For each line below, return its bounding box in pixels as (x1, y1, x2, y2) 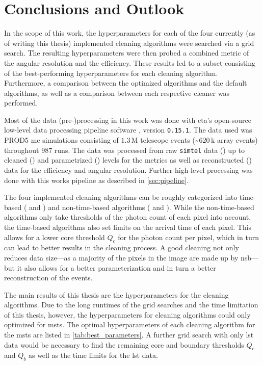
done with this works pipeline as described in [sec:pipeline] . (4, 174, 189, 185)
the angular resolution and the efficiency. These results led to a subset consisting (4, 57, 256, 68)
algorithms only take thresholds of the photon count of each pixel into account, (4, 212, 251, 222)
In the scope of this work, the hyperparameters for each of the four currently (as (4, 28, 255, 38)
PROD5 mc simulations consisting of (4, 135, 119, 145)
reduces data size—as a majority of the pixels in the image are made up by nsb (4, 252, 252, 263)
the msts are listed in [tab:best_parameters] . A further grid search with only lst (4, 329, 254, 340)
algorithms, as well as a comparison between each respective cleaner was (4, 87, 229, 98)
